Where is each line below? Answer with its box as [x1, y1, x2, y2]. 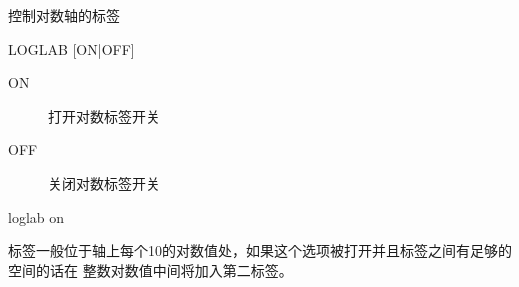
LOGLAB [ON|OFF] [8, 38, 135, 59]
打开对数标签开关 [48, 105, 160, 126]
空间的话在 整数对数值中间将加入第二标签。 [8, 259, 293, 280]
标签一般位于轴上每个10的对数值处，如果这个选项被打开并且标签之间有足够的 [8, 240, 512, 261]
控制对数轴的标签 [8, 5, 120, 25]
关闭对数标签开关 [48, 172, 160, 193]
